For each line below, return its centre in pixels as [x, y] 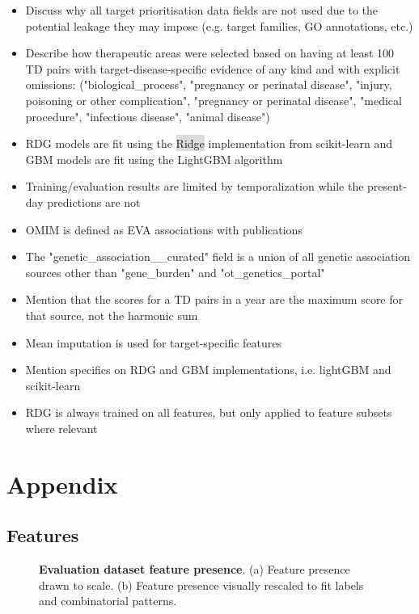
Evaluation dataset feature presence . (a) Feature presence [195, 569]
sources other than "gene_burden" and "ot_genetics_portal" [175, 272]
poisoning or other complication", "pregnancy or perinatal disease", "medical [214, 100]
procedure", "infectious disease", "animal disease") [148, 116]
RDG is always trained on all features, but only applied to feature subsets [209, 412]
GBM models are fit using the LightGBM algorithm [154, 159]
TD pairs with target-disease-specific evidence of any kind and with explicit [213, 68]
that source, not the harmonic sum [112, 315]
